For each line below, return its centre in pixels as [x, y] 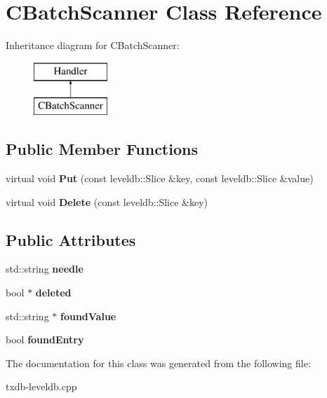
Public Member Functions [102, 149]
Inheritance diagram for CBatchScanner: [93, 45]
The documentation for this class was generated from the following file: [158, 363]
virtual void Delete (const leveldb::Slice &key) [107, 201]
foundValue [88, 316]
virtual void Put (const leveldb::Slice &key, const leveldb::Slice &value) [160, 178]
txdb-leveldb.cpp [41, 386]
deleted [53, 293]
